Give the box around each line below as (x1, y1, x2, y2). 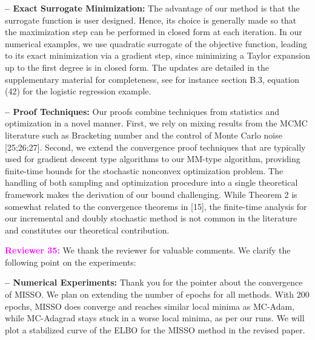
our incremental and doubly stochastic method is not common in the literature (5, 212, 297, 224)
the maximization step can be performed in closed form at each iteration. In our (5, 25, 302, 38)
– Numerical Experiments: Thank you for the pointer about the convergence (5, 276, 303, 289)
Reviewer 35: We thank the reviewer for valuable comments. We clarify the (5, 244, 291, 257)
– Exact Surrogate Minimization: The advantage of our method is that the (5, 2, 300, 14)
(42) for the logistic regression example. (5, 85, 151, 97)
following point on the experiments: (5, 255, 136, 268)
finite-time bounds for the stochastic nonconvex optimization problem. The (5, 164, 283, 177)
